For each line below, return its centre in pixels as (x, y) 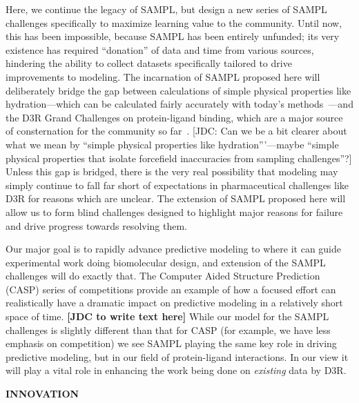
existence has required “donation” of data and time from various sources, (160, 49)
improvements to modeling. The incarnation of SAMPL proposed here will (163, 76)
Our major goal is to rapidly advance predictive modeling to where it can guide (174, 249)
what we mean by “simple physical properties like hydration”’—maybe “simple (172, 144)
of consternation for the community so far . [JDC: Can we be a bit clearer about (176, 131)
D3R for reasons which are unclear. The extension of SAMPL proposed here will (176, 198)
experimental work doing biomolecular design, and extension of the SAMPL (166, 262)
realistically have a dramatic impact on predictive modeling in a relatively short (174, 303)
